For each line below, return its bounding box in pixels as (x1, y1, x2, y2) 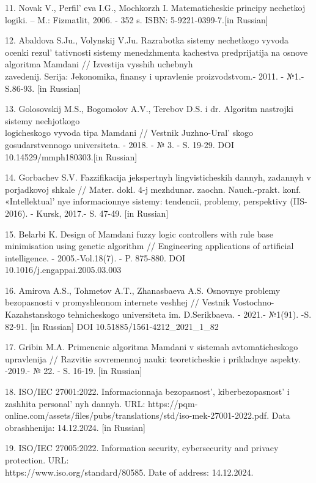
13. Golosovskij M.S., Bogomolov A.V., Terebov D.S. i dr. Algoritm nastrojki (5, 102, 293, 115)
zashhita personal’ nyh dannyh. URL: (5, 397, 145, 410)
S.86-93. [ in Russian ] (5, 81, 81, 94)
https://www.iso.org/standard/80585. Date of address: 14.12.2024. (5, 465, 254, 478)
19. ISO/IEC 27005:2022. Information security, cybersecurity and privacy (5, 441, 279, 454)
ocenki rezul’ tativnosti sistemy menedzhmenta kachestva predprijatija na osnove (5, 45, 308, 58)
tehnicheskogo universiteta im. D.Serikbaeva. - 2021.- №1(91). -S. (67, 308, 312, 321)
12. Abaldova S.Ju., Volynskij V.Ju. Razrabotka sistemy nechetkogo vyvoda (5, 34, 289, 47)
